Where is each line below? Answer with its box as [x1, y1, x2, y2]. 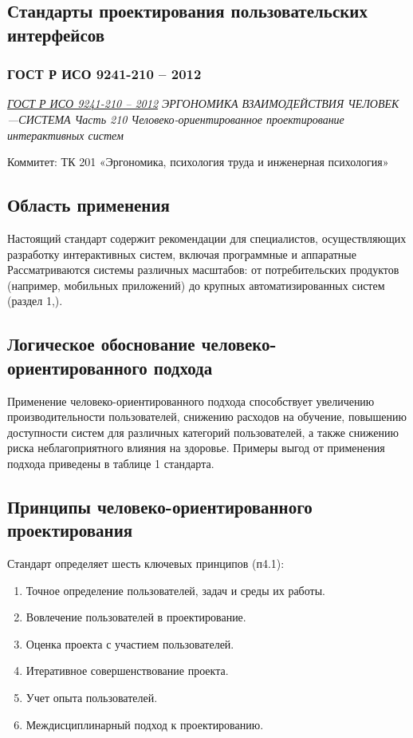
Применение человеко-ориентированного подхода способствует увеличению [7, 392, 375, 409]
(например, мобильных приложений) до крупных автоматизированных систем [7, 276, 385, 293]
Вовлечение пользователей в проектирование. [26, 609, 246, 625]
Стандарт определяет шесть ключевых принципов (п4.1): [7, 555, 285, 572]
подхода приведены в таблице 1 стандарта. [7, 454, 214, 471]
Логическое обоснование [7, 331, 195, 356]
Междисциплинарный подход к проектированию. [26, 716, 264, 732]
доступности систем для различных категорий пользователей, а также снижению [7, 423, 399, 440]
